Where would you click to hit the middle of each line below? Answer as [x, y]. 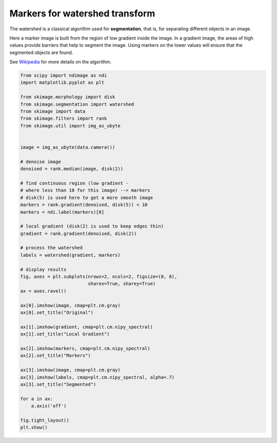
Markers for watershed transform [82, 13]
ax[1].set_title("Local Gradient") [65, 334]
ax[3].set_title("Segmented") [58, 384]
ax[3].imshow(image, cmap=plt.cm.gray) [70, 370]
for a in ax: [37, 399]
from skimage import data [53, 111]
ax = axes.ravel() [43, 291]
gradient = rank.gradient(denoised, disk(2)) [78, 233]
